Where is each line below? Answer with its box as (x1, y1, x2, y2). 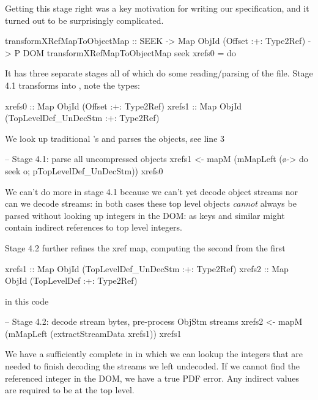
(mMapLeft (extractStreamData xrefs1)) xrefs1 (5, 327, 182, 339)
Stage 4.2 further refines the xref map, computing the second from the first (5, 241, 286, 254)
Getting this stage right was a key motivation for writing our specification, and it (5, 2, 309, 14)
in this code (5, 294, 49, 307)
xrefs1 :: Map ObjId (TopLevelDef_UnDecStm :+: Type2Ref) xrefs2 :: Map (5, 262, 289, 275)
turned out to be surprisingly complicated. (5, 13, 164, 26)
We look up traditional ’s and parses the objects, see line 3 (5, 131, 225, 144)
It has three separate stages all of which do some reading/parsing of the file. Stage (5, 67, 313, 80)
